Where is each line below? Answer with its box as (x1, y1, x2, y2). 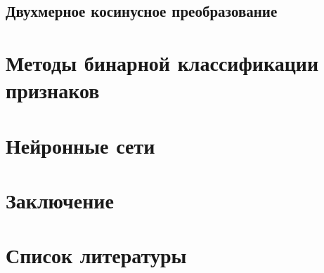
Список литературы (6, 241, 187, 269)
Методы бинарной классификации (6, 48, 319, 76)
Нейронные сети (6, 131, 155, 159)
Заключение (6, 185, 114, 214)
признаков (6, 76, 100, 105)
